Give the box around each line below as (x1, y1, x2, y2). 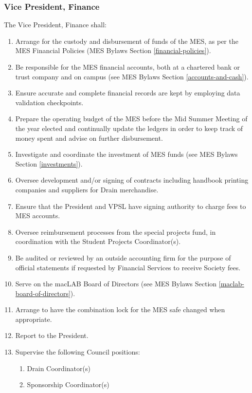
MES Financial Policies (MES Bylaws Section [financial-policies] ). (15, 45, 211, 56)
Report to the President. (15, 330, 89, 340)
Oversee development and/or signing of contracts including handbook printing (15, 175, 249, 185)
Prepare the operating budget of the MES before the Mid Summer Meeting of (15, 113, 248, 124)
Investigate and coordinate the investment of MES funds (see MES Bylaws (15, 149, 238, 159)
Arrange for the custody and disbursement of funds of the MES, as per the (15, 36, 238, 46)
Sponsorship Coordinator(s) (27, 379, 109, 390)
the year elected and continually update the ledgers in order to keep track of (15, 123, 243, 133)
